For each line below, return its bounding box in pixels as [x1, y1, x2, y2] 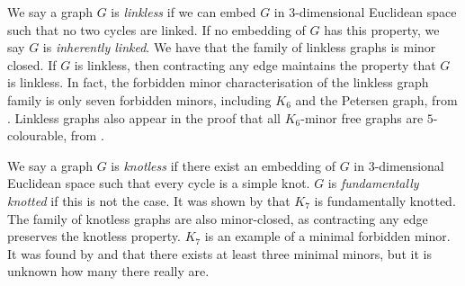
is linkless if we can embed [111, 3, 256, 21]
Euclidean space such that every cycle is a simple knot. [7, 174, 310, 192]
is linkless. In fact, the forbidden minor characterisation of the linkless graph [7, 73, 429, 92]
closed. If [7, 55, 57, 74]
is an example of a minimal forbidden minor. [204, 227, 451, 246]
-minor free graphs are [300, 108, 424, 127]
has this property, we [324, 20, 440, 39]
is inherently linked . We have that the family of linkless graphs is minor [42, 38, 436, 57]
